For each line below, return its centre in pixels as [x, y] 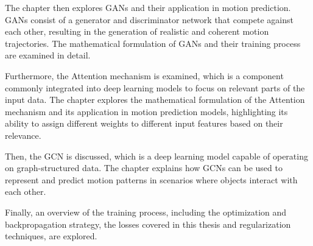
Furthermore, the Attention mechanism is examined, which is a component [144, 75]
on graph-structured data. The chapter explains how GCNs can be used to [144, 168]
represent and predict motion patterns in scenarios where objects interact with [151, 179]
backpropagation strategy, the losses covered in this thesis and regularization [148, 224]
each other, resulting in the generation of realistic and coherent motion [137, 31]
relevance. [23, 135]
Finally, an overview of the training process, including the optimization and [146, 212]
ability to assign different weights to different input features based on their [144, 123]
